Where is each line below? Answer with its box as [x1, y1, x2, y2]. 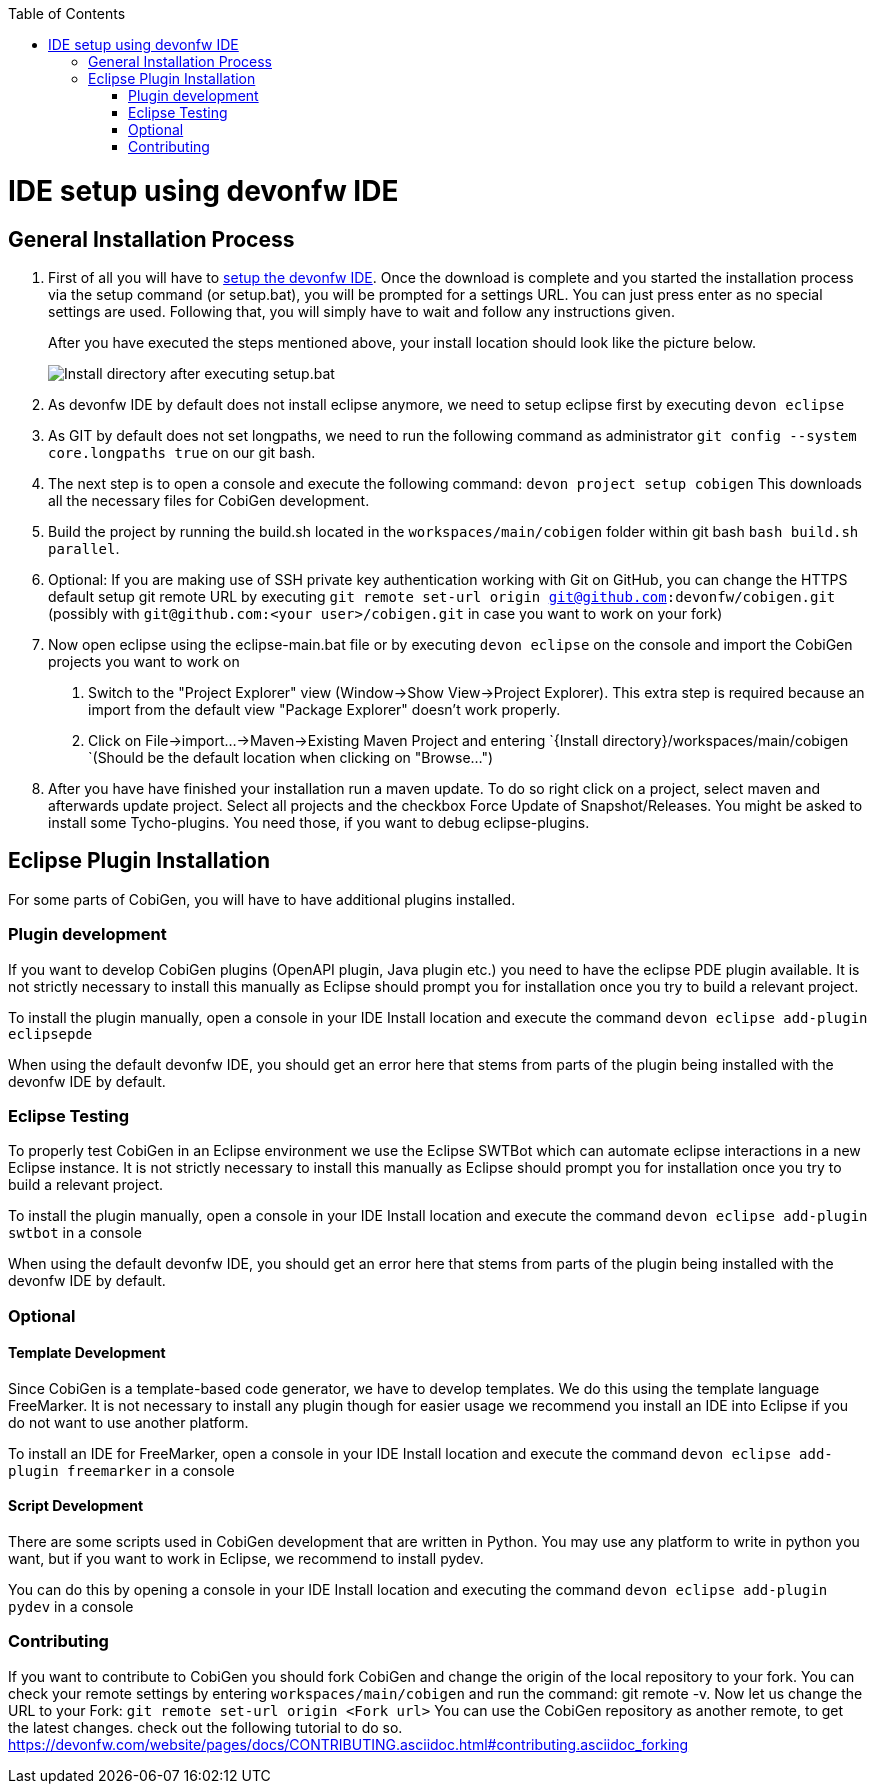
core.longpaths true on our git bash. [48, 443, 316, 461]
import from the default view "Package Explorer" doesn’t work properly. [88, 700, 561, 718]
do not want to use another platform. [8, 1413, 249, 1431]
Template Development [8, 1344, 166, 1362]
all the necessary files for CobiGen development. [48, 491, 370, 509]
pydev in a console [8, 1598, 134, 1616]
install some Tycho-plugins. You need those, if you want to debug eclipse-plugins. [48, 813, 590, 831]
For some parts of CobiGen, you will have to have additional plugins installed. [8, 890, 516, 908]
